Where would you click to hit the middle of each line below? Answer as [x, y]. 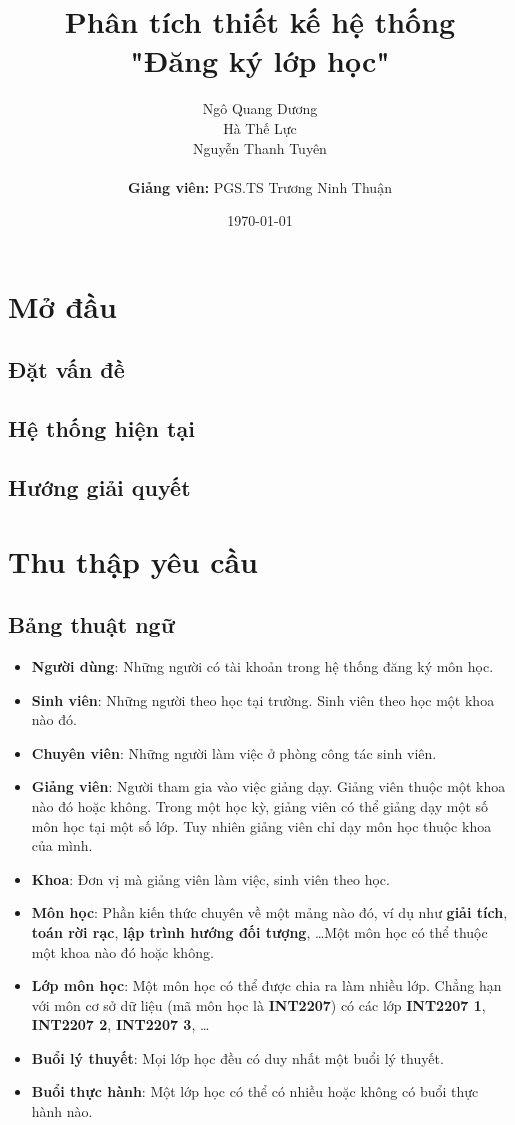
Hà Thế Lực [260, 127]
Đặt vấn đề [66, 369]
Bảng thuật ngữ [91, 624]
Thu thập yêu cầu [133, 560]
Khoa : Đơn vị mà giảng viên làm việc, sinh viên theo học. [210, 878]
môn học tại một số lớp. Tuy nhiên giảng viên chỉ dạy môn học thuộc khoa [261, 825]
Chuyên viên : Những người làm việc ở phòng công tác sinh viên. [234, 752]
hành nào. [62, 1111]
